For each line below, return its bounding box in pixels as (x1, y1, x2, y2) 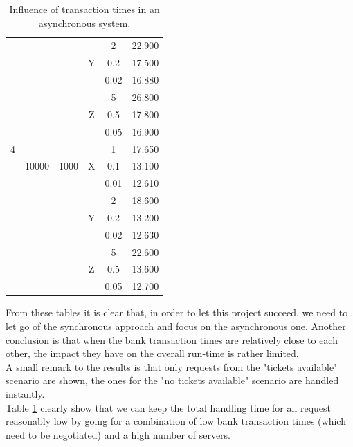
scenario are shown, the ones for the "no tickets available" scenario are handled (6, 373, 339, 387)
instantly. (6, 386, 45, 401)
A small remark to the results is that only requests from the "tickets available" (6, 359, 338, 374)
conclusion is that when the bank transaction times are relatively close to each (6, 332, 338, 347)
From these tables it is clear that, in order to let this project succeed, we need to (6, 305, 348, 320)
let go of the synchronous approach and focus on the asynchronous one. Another (6, 318, 346, 333)
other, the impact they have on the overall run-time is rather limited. (6, 346, 299, 361)
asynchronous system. (39, 15, 131, 30)
